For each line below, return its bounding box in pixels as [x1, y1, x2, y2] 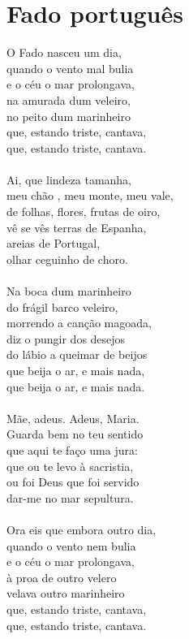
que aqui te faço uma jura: [6, 441, 138, 458]
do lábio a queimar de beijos [6, 346, 148, 363]
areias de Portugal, [6, 235, 101, 252]
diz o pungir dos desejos [6, 330, 126, 347]
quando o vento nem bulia [6, 537, 136, 554]
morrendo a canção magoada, [6, 314, 152, 331]
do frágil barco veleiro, [6, 298, 118, 315]
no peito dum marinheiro [6, 107, 131, 124]
